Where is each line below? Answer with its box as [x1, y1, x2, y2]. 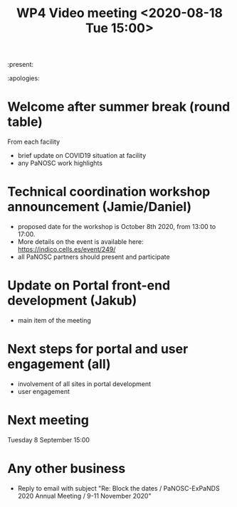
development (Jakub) [7, 293, 137, 309]
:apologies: [7, 74, 41, 82]
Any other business [7, 461, 126, 477]
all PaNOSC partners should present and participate [17, 252, 170, 261]
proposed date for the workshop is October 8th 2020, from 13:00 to [17, 223, 216, 231]
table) [7, 114, 43, 130]
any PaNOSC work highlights [17, 159, 103, 168]
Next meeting [7, 412, 89, 428]
